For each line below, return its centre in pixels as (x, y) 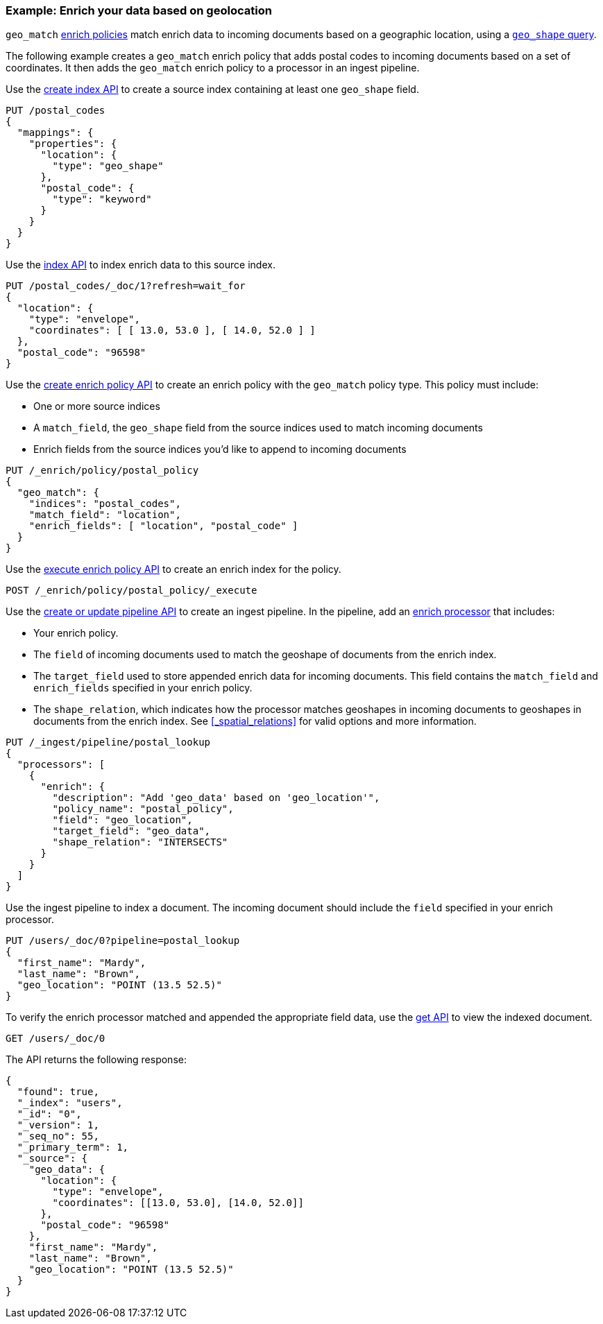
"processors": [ (61, 765)
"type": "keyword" (102, 199)
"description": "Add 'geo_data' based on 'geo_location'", (216, 798)
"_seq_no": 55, (58, 1136)
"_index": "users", (70, 1103)
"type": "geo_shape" (108, 166)
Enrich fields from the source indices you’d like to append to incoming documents (220, 449)
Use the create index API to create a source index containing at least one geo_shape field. (212, 89)
